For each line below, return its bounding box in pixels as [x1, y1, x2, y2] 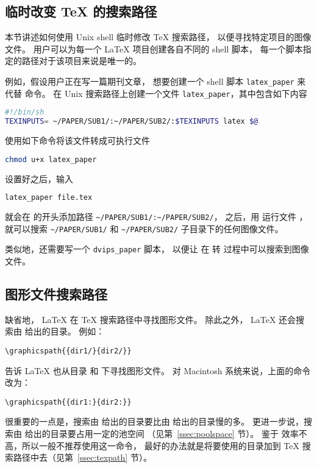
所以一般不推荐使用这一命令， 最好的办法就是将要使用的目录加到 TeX [21, 439, 299, 452]
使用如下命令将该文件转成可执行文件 [5, 134, 150, 147]
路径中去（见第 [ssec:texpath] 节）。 [13, 451, 152, 464]
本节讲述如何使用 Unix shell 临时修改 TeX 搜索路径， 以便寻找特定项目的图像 [5, 30, 312, 43]
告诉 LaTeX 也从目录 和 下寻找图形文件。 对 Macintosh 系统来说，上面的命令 [5, 364, 311, 377]
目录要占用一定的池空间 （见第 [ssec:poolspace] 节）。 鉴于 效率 [50, 427, 299, 440]
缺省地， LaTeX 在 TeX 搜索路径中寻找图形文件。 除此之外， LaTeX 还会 [5, 313, 296, 325]
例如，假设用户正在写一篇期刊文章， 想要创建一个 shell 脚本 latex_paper [5, 74, 294, 87]
